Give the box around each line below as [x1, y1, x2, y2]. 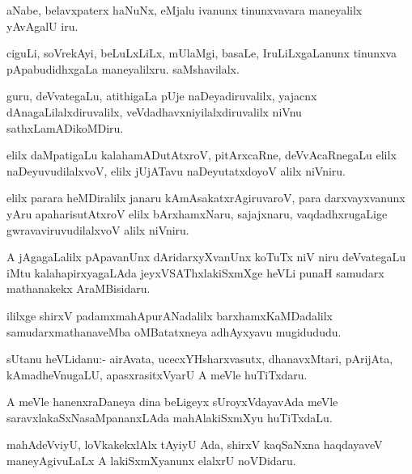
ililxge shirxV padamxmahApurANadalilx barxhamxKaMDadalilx [6, 307, 333, 324]
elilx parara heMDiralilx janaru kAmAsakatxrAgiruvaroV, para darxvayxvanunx [6, 189, 406, 206]
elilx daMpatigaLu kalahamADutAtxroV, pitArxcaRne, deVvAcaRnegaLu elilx [6, 146, 397, 163]
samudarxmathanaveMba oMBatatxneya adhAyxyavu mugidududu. [6, 323, 342, 340]
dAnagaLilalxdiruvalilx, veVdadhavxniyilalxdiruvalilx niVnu [6, 103, 302, 120]
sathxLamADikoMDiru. [6, 119, 124, 136]
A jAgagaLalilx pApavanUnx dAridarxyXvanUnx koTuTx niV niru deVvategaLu [6, 248, 406, 265]
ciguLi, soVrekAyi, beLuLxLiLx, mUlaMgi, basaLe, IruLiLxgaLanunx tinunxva [6, 44, 397, 61]
